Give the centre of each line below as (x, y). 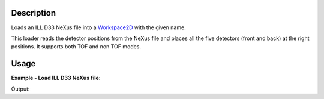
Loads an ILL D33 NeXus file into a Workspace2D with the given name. (98, 27)
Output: (20, 89)
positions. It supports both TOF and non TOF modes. (76, 47)
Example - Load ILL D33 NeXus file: (56, 78)
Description (34, 13)
